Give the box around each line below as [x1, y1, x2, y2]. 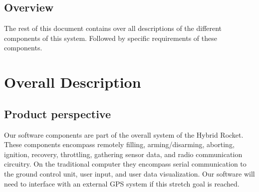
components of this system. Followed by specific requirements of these [4, 32, 217, 43]
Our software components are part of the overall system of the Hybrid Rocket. [4, 129, 244, 140]
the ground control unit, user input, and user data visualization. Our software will [4, 168, 255, 179]
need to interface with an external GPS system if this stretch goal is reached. [4, 178, 240, 189]
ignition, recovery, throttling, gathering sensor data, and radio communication [4, 149, 243, 159]
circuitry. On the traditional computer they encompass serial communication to [4, 159, 247, 169]
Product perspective [4, 106, 111, 121]
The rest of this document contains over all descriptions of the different [4, 23, 222, 33]
